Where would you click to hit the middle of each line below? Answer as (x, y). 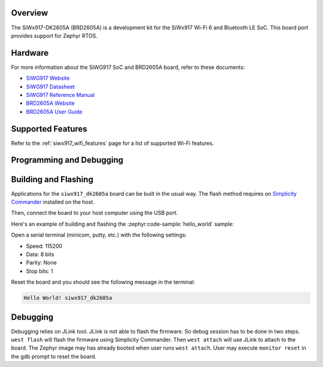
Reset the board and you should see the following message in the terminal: (103, 282)
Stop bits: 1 (39, 271)
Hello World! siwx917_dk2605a (68, 298)
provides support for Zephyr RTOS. (54, 35)
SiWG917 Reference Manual (60, 95)
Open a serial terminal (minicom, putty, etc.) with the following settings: (99, 235)
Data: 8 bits (40, 254)
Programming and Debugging (67, 160)
